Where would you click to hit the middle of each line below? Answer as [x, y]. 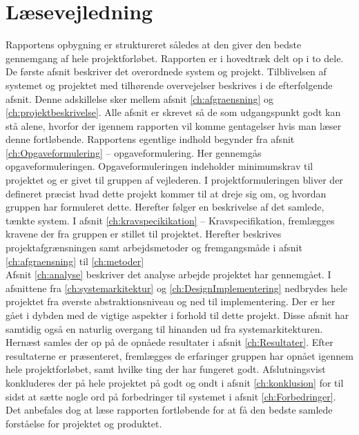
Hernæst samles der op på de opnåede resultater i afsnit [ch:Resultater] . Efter [169, 342]
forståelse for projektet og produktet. [84, 423]
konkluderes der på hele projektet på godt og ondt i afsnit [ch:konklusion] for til [175, 382]
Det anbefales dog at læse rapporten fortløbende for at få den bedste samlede [169, 410]
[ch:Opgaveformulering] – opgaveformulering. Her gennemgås [134, 152]
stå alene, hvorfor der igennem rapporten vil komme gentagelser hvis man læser [174, 125]
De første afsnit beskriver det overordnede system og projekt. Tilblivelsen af [166, 71]
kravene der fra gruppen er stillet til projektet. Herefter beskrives [144, 234]
